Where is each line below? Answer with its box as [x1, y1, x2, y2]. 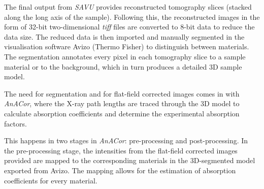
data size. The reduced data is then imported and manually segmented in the [4, 31, 245, 42]
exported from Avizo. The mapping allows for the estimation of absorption [4, 165, 236, 175]
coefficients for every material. [4, 175, 97, 185]
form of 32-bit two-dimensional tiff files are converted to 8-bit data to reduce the [4, 21, 255, 32]
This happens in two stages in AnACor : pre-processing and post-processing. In [4, 135, 248, 146]
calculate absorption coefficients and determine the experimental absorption [4, 108, 240, 118]
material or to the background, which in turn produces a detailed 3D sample [4, 61, 242, 72]
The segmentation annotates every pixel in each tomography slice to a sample [4, 51, 246, 61]
